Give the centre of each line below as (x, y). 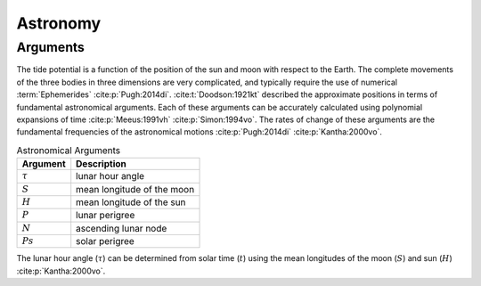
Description (101, 164)
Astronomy (59, 23)
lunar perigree (106, 216)
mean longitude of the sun (131, 202)
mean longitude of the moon (135, 189)
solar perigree (106, 241)
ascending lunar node (122, 228)
